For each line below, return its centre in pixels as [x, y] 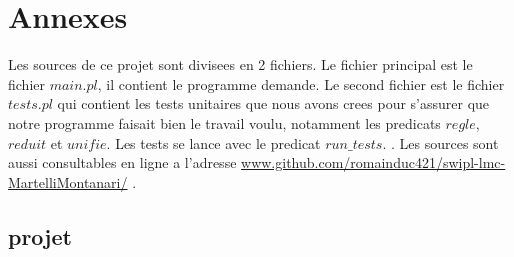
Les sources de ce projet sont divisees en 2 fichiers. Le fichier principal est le [240, 64]
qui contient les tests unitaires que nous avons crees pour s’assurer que [273, 103]
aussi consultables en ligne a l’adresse [122, 162]
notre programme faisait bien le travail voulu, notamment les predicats [224, 122]
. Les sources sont [445, 142]
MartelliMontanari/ [68, 181]
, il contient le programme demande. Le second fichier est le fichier [301, 83]
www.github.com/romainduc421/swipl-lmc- [373, 162]
